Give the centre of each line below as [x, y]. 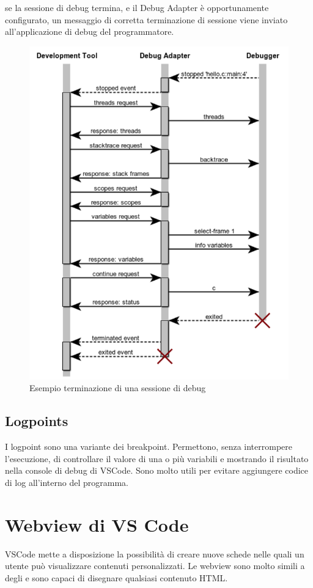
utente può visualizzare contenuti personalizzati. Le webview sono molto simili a [155, 566]
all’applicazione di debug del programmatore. [90, 31]
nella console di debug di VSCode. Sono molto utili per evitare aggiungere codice [157, 470]
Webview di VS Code [97, 524]
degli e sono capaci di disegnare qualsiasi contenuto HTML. [116, 577]
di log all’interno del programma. [67, 482]
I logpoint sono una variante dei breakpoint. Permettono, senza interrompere [149, 447]
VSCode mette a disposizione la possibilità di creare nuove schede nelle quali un [155, 553]
